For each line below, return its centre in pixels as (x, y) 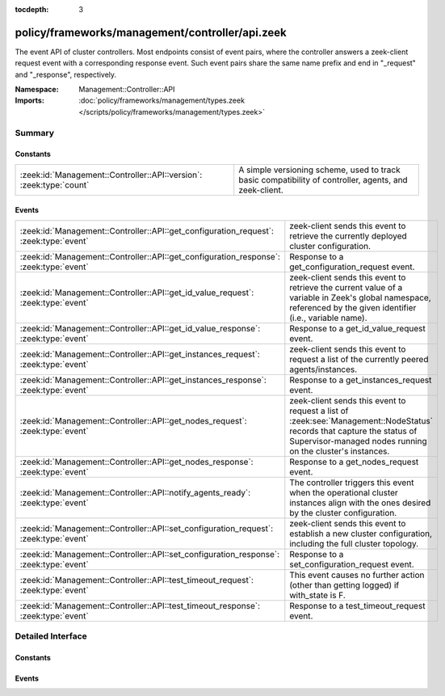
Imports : (29, 100)
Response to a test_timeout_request (357, 605)
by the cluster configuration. (343, 513)
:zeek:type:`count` (55, 184)
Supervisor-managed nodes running (358, 441)
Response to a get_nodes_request (354, 462)
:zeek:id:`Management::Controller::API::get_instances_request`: (140, 354)
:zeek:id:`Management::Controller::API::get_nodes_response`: (136, 462)
